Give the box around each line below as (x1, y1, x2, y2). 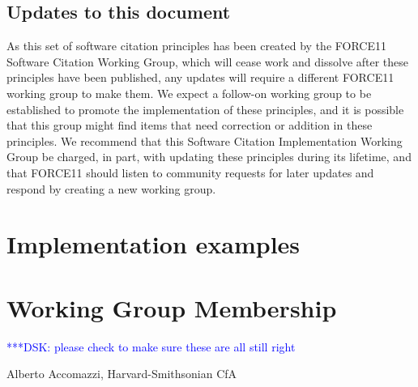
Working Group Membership (6, 291, 337, 324)
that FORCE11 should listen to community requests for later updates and (6, 164, 374, 181)
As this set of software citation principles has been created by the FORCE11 (6, 37, 386, 54)
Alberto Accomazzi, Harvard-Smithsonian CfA (6, 365, 237, 382)
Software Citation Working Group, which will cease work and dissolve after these (6, 53, 409, 70)
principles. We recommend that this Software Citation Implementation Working (6, 132, 403, 149)
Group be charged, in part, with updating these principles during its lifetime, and (6, 148, 412, 165)
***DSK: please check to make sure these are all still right (6, 338, 296, 355)
